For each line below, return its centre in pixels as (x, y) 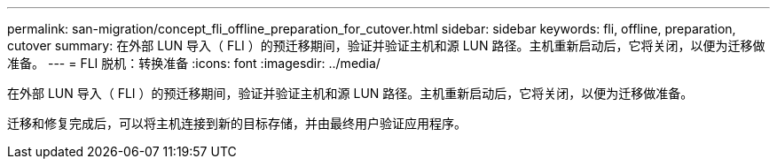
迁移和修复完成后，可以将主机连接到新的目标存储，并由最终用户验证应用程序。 (237, 123)
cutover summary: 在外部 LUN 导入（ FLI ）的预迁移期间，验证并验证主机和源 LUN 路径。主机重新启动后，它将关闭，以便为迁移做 (386, 45)
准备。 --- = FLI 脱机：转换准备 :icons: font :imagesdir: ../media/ (194, 63)
